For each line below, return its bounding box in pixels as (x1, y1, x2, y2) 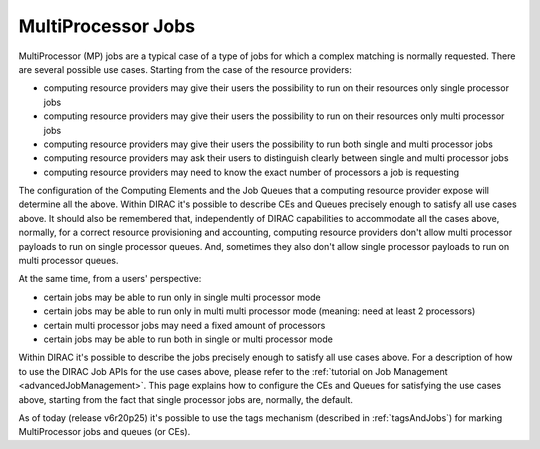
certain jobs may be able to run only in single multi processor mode (43, 291, 321, 303)
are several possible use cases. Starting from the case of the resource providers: (18, 63, 352, 75)
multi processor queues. (18, 255, 119, 267)
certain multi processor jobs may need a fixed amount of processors (43, 319, 326, 331)
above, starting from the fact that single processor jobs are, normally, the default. (18, 393, 354, 405)
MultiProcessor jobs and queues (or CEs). (18, 426, 191, 438)
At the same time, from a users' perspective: (18, 273, 202, 285)
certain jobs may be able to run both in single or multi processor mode (43, 333, 334, 345)
